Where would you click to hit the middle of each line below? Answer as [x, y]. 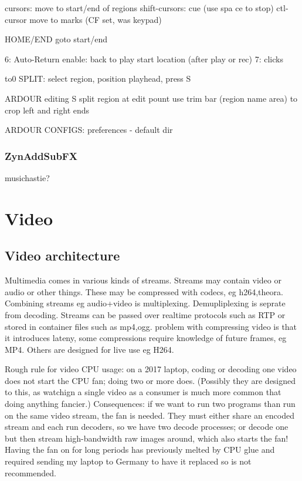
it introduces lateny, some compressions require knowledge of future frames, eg [146, 338]
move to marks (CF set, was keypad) [96, 19]
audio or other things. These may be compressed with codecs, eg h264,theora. [144, 291]
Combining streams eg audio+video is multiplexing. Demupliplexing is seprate [145, 303]
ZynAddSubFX [41, 156]
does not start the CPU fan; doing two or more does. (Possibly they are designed [150, 380]
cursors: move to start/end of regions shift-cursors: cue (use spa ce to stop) [139, 8]
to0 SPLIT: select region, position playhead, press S [98, 79]
